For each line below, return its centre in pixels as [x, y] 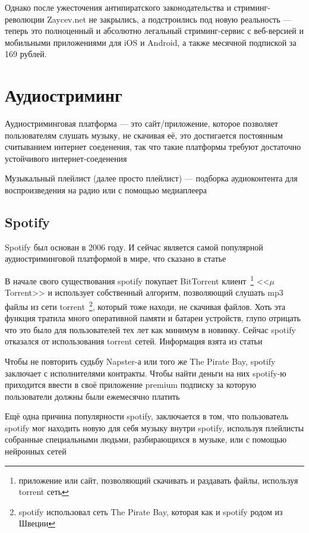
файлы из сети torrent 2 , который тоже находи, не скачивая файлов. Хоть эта [145, 305]
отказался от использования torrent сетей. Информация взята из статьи [134, 341]
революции [25, 19]
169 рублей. [26, 54]
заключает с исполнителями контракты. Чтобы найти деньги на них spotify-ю [146, 373]
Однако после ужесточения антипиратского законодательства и [118, 7]
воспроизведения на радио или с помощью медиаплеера [106, 190]
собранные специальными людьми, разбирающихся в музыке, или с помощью [146, 439]
